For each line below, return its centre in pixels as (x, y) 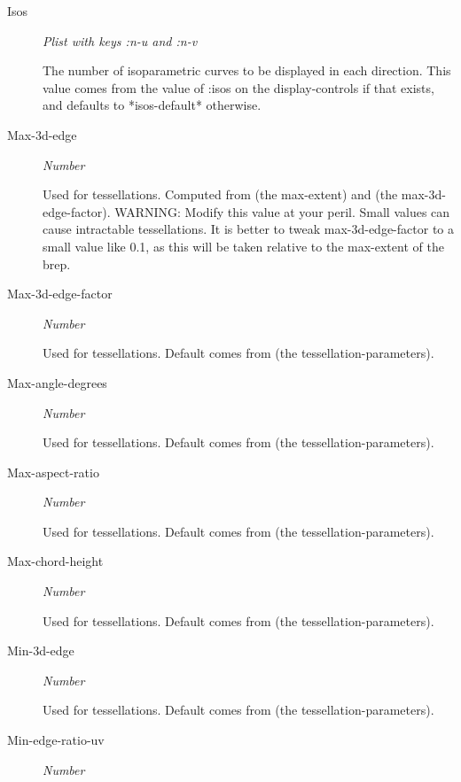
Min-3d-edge (41, 650)
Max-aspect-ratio (53, 472)
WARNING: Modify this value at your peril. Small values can (282, 211)
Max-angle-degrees (57, 382)
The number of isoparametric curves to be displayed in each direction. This (247, 70)
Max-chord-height (55, 561)
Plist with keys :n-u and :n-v (120, 40)
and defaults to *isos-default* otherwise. (152, 105)
